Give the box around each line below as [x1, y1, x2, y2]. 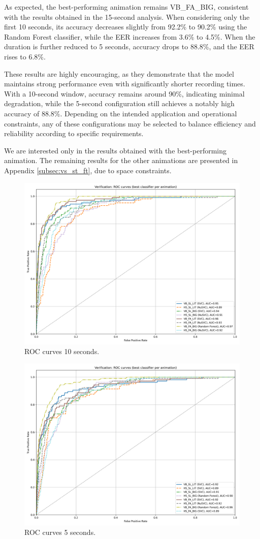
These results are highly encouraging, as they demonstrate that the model [4, 68, 234, 79]
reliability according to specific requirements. [4, 128, 144, 139]
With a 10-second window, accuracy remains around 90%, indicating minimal [4, 88, 245, 99]
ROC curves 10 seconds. [24, 346, 100, 357]
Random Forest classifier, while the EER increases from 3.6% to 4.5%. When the [4, 31, 255, 42]
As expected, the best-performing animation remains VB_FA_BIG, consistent [4, 2, 249, 12]
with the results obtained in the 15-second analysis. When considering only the [4, 11, 250, 22]
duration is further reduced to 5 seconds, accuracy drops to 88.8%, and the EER [4, 41, 254, 52]
